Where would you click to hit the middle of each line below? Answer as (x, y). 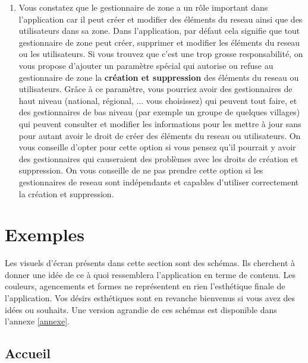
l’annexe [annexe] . (37, 321)
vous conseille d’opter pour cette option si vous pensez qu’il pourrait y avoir (157, 147)
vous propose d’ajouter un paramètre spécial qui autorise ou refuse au (146, 65)
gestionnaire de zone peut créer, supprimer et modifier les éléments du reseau (159, 42)
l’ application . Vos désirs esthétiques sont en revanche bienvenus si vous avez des (150, 298)
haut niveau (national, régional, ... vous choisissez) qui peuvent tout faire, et (158, 100)
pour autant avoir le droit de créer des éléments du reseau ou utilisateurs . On (160, 135)
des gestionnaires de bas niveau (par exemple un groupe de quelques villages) (159, 112)
